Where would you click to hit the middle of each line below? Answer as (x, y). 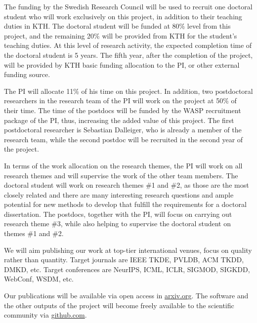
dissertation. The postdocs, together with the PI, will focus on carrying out (118, 214)
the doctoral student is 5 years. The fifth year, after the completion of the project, (128, 55)
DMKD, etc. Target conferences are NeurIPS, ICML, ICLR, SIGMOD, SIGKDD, (127, 269)
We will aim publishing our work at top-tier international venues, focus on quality (128, 250)
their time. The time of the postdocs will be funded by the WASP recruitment (123, 110)
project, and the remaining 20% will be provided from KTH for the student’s (121, 35)
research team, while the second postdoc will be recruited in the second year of (124, 139)
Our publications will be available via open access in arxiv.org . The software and (126, 296)
